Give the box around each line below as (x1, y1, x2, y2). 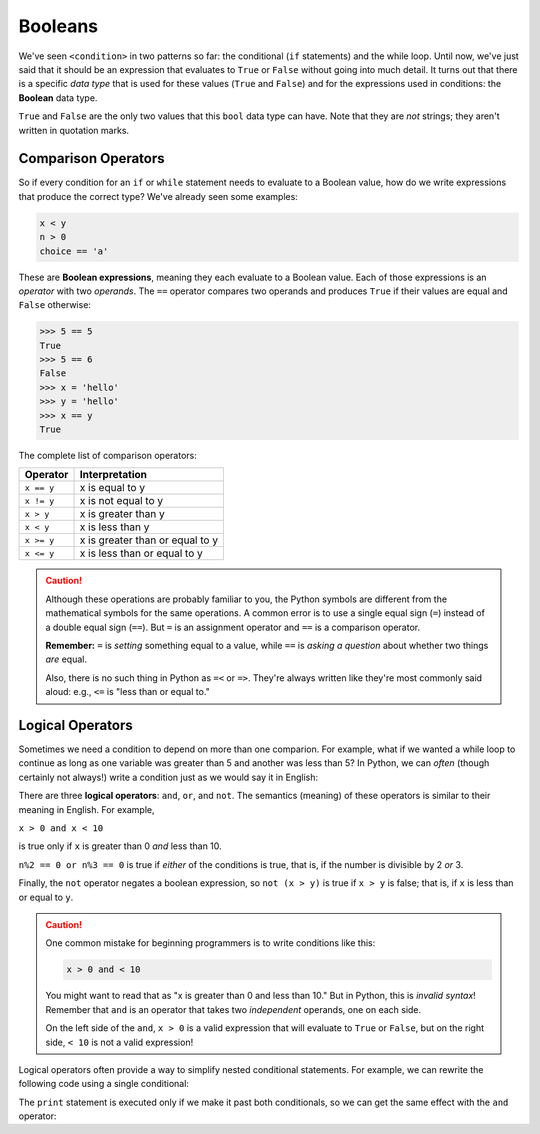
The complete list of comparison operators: (18, 450, 197, 462)
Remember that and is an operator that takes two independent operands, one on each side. (45, 1003, 422, 1015)
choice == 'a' (39, 245, 109, 257)
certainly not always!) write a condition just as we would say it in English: (18, 771, 319, 783)
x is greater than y (79, 507, 165, 521)
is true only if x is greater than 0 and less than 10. (18, 840, 222, 852)
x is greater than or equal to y (79, 533, 219, 547)
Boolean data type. (18, 91, 98, 104)
